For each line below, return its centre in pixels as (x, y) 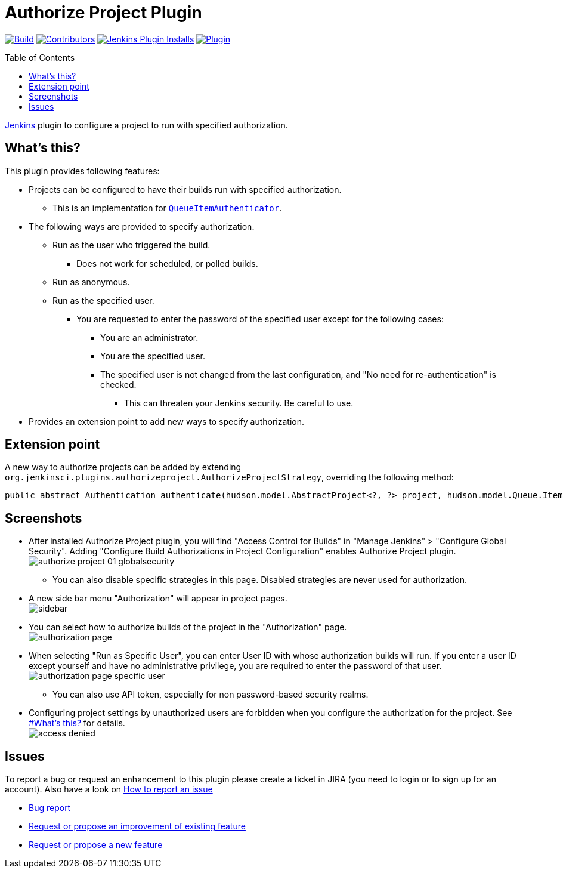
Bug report (50, 808)
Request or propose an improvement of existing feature (137, 826)
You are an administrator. (149, 337)
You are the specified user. (153, 356)
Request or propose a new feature (96, 845)
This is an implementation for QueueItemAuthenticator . (167, 208)
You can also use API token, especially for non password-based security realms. (211, 695)
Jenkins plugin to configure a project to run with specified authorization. (146, 125)
